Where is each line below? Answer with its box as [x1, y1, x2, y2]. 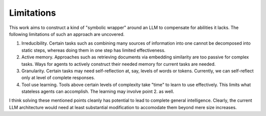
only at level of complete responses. [21, 75, 96, 81]
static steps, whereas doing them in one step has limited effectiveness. [21, 47, 166, 53]
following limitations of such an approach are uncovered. [9, 31, 125, 37]
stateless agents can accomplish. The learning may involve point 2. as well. [21, 88, 174, 94]
